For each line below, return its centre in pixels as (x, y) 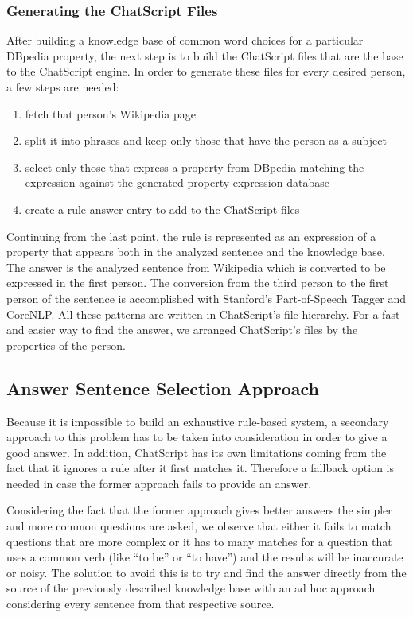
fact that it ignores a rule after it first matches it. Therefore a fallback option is (201, 468)
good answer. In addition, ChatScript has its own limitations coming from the (197, 452)
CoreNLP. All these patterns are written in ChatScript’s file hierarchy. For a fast (203, 314)
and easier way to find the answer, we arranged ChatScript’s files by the (182, 330)
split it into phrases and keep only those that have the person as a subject (206, 140)
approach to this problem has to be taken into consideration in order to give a (197, 437)
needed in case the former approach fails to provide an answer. (159, 483)
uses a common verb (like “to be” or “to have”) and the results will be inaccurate (205, 557)
